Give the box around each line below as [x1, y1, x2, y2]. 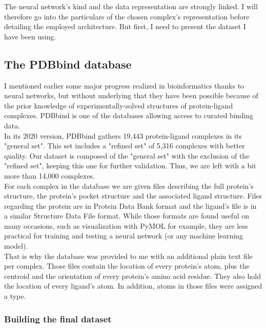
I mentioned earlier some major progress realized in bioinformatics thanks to [4, 80, 244, 91]
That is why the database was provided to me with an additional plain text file [4, 250, 253, 261]
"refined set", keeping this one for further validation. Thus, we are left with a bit [4, 160, 256, 171]
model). [4, 240, 28, 251]
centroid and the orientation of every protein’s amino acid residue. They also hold [4, 270, 261, 281]
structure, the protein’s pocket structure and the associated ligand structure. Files [4, 190, 262, 201]
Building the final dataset [4, 312, 112, 325]
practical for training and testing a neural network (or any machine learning [4, 230, 243, 241]
